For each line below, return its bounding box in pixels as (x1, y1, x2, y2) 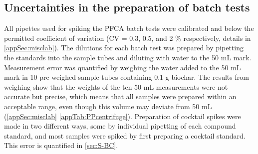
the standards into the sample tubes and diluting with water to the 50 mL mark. (4, 52, 252, 62)
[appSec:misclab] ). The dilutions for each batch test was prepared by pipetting (4, 42, 244, 53)
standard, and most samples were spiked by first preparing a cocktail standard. (4, 130, 246, 141)
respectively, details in (183, 32, 251, 43)
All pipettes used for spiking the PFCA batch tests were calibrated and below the (4, 23, 254, 33)
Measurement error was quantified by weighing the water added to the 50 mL (4, 62, 241, 72)
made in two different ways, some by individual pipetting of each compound (4, 121, 236, 131)
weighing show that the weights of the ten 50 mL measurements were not (4, 81, 228, 92)
